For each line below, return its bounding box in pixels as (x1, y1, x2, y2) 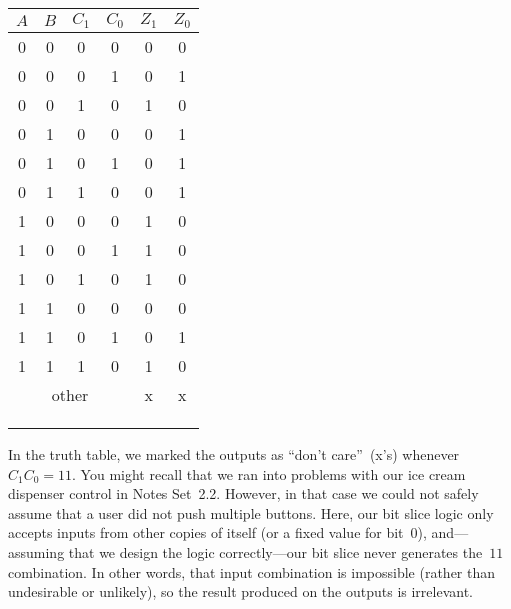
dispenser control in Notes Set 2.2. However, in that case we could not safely (8, 483, 479, 504)
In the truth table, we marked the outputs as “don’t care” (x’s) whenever (8, 443, 460, 464)
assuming (8, 541, 65, 562)
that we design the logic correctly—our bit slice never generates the (68, 541, 483, 562)
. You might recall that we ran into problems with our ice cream (72, 463, 466, 484)
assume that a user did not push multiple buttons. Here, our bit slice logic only (8, 502, 494, 523)
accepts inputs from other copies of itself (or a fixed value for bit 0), (8, 522, 427, 543)
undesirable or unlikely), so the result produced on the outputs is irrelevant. (8, 581, 473, 602)
